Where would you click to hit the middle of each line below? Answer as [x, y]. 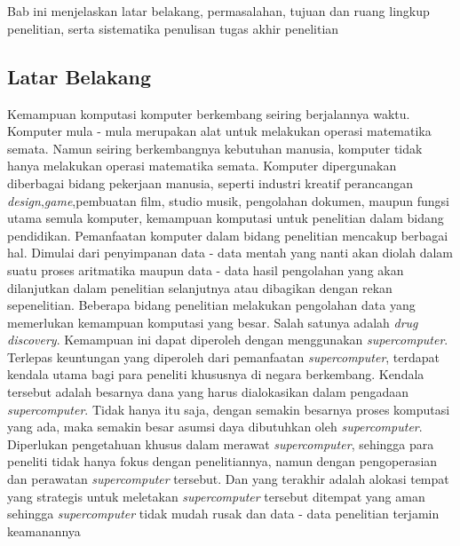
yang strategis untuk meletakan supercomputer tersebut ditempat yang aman [216, 496]
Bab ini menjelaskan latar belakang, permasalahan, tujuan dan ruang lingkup [218, 11]
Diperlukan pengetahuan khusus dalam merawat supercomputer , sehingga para [221, 443]
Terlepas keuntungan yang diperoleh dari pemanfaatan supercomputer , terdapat [224, 356]
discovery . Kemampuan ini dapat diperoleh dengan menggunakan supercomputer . [228, 340]
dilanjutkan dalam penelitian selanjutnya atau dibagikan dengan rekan [200, 287]
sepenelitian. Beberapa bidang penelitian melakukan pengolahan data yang [211, 305]
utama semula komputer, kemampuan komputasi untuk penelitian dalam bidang [226, 218]
